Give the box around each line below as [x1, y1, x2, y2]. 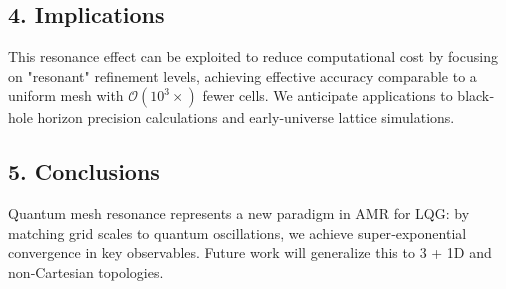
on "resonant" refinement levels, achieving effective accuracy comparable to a [8, 65, 477, 86]
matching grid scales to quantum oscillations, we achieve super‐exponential [8, 222, 467, 243]
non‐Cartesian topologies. [8, 261, 164, 282]
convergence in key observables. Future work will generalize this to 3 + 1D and [8, 242, 492, 263]
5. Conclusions [8, 156, 160, 187]
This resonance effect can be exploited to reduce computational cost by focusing [8, 46, 498, 67]
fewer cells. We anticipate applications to [202, 85, 453, 106]
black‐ [457, 85, 494, 106]
